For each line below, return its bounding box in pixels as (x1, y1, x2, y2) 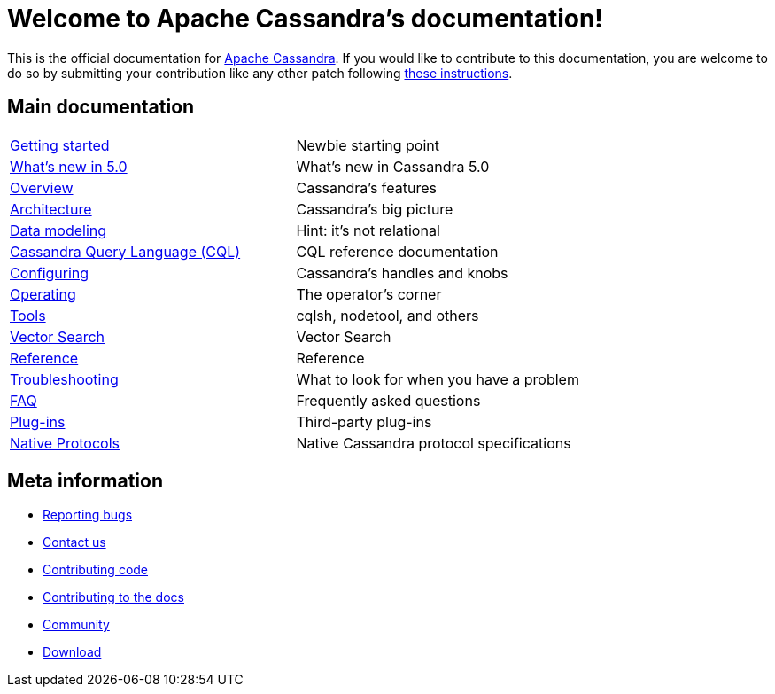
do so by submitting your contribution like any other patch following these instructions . (7, 65, 513, 81)
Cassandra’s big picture (296, 199, 453, 218)
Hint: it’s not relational (296, 221, 440, 239)
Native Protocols (10, 433, 120, 452)
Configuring (10, 263, 89, 282)
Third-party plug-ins (296, 412, 432, 431)
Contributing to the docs (43, 589, 184, 605)
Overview (10, 178, 74, 197)
